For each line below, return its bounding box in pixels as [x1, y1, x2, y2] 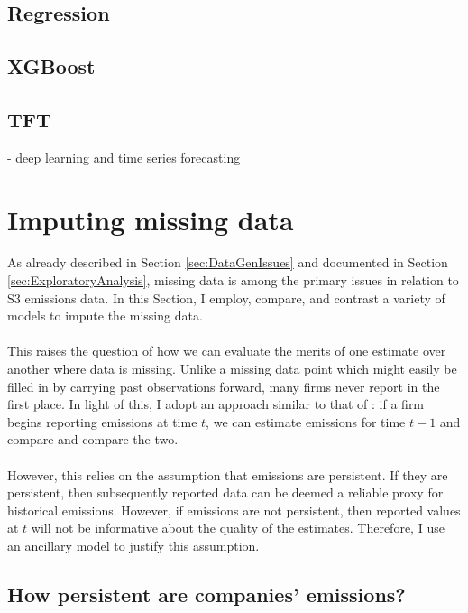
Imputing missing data [7, 200, 294, 237]
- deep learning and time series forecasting [7, 147, 241, 166]
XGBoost [7, 52, 96, 80]
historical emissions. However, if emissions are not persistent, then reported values [7, 500, 461, 519]
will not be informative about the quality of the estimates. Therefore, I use [31, 518, 445, 537]
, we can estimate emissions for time [206, 412, 406, 431]
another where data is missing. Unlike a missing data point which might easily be [7, 359, 457, 378]
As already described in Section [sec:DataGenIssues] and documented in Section [7, 253, 448, 272]
